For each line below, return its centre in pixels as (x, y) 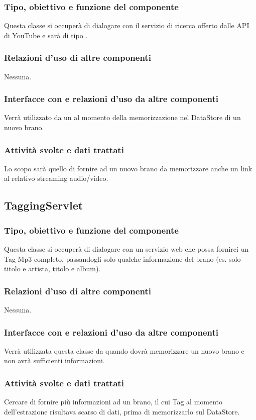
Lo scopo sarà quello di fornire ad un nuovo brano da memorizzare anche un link (128, 168)
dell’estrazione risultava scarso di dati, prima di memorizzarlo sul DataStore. (122, 411)
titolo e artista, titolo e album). (52, 269)
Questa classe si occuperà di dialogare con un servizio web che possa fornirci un (126, 249)
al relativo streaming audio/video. (56, 178)
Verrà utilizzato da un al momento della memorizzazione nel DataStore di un (122, 117)
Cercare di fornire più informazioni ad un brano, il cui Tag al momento (113, 402)
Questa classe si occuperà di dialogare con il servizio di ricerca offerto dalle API (127, 25)
